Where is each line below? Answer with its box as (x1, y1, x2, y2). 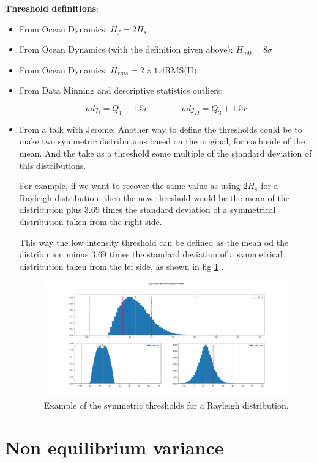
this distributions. (19, 158, 86, 171)
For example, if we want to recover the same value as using (19, 179, 241, 192)
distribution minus (19, 248, 89, 261)
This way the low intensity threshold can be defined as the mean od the (19, 235, 289, 248)
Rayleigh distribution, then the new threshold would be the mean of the (19, 191, 289, 204)
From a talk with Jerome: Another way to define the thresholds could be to (19, 122, 302, 135)
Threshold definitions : (5, 2, 99, 14)
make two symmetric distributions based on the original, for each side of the (19, 135, 305, 147)
